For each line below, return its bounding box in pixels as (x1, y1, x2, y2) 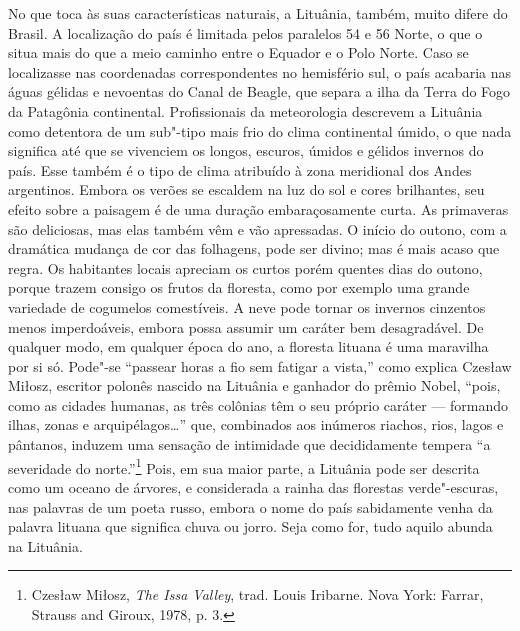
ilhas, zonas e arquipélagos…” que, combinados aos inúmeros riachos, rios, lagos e (8, 414, 504, 435)
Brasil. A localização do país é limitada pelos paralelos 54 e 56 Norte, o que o (8, 22, 483, 43)
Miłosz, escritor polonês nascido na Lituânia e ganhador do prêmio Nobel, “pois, (8, 375, 501, 396)
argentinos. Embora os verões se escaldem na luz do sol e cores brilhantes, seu (8, 179, 485, 200)
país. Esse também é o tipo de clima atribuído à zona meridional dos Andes (8, 159, 472, 180)
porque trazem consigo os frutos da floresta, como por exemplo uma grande (8, 277, 470, 298)
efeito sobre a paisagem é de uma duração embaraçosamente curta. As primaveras (8, 198, 509, 219)
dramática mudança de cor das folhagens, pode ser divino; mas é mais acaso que (8, 238, 500, 259)
